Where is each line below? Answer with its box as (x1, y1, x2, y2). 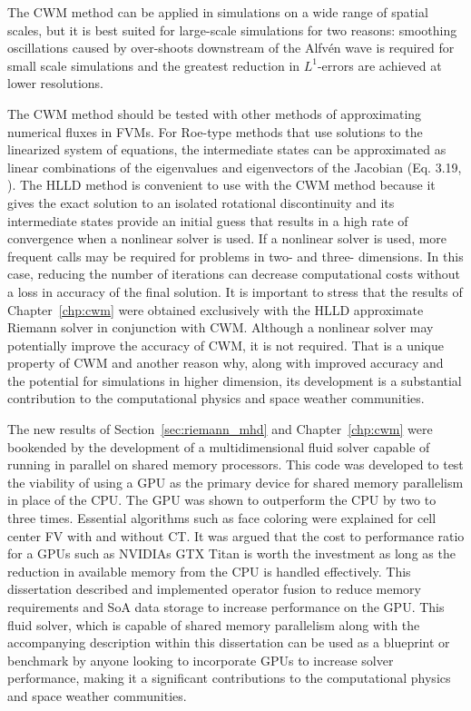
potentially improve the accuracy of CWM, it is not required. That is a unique (7, 335, 444, 354)
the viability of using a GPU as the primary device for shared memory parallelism (7, 472, 464, 491)
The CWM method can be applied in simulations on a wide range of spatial (7, 3, 428, 21)
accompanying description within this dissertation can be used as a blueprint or (7, 633, 450, 652)
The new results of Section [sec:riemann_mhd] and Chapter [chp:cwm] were (7, 420, 433, 439)
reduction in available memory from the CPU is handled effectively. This (7, 561, 411, 580)
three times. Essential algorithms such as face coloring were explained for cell (7, 509, 437, 528)
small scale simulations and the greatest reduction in (7, 55, 300, 74)
